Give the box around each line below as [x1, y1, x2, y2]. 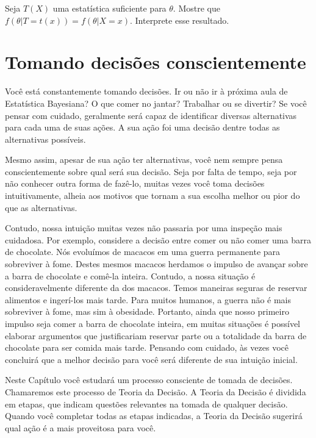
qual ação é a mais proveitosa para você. [5, 421, 156, 434]
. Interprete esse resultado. [129, 13, 229, 26]
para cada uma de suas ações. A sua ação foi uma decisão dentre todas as [5, 121, 280, 134]
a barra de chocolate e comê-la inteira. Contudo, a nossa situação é [5, 269, 256, 282]
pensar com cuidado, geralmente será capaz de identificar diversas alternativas [5, 109, 297, 121]
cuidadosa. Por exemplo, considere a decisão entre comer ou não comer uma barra [5, 233, 311, 246]
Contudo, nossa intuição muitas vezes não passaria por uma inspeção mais [5, 221, 282, 234]
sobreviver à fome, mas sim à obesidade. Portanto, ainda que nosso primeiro [5, 305, 289, 318]
